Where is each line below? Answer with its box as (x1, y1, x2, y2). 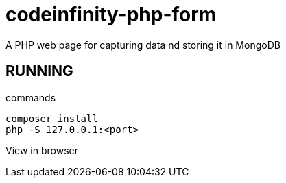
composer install (5, 112, 98, 124)
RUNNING (5, 62, 73, 80)
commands (5, 91, 56, 103)
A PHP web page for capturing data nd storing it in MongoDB (5, 38, 281, 51)
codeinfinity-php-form (5, 3, 217, 26)
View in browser (5, 144, 78, 156)
